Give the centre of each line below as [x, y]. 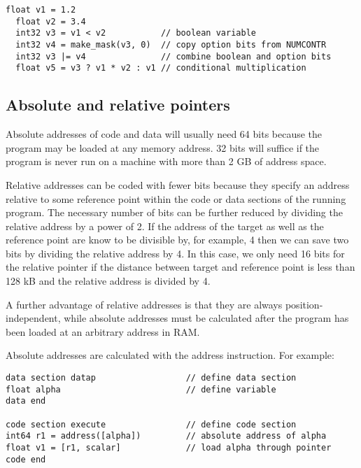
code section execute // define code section [151, 424]
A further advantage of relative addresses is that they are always [144, 304]
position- [304, 304]
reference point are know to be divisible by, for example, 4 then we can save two [177, 240]
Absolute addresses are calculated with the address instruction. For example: [170, 355]
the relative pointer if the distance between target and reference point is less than [180, 267]
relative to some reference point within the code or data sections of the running [176, 198]
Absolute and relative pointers [118, 105]
